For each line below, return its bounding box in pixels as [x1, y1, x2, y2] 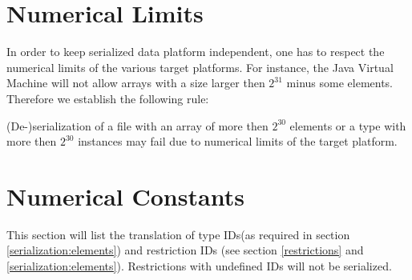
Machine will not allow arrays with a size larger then [6, 74, 265, 91]
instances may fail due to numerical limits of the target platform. [78, 133, 398, 150]
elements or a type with [289, 117, 406, 134]
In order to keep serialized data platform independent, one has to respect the [6, 43, 385, 60]
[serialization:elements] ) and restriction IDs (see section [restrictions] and [6, 242, 364, 258]
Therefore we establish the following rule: [6, 90, 209, 106]
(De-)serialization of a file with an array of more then [6, 117, 269, 134]
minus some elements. [286, 74, 394, 91]
